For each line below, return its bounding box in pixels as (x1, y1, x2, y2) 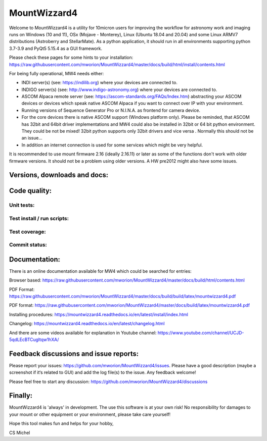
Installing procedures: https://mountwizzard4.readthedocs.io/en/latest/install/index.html (9, 311, 188, 317)
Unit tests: (9, 202, 35, 209)
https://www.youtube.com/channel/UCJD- (157, 330, 244, 336)
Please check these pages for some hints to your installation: (9, 54, 133, 60)
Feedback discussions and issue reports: (9, 349, 139, 358)
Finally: (9, 392, 33, 400)
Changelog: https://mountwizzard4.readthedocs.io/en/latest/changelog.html (9, 321, 165, 327)
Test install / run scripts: (9, 215, 69, 222)
